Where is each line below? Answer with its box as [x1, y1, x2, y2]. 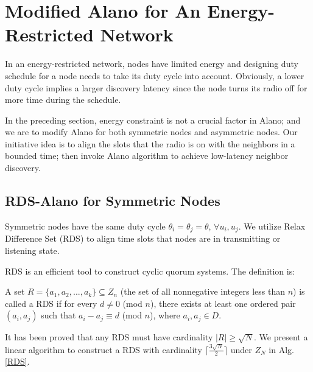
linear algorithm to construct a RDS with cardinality [5, 343, 202, 356]
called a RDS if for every [5, 297, 97, 309]
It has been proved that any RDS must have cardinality [5, 331, 213, 343]
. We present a [254, 331, 308, 343]
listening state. [5, 244, 60, 256]
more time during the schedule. [5, 93, 121, 106]
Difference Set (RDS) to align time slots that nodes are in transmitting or [5, 232, 281, 245]
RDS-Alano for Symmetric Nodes [5, 191, 220, 210]
